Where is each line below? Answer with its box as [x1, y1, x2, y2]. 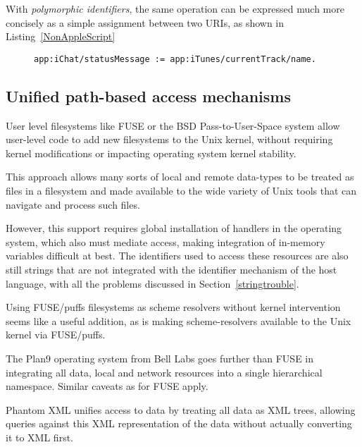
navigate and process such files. [6, 197, 140, 212]
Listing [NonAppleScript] [6, 29, 116, 44]
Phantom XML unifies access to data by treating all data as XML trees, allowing [6, 402, 356, 417]
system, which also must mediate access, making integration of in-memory [6, 234, 325, 249]
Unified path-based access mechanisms [6, 85, 291, 106]
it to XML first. [6, 429, 73, 444]
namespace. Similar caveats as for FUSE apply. [6, 379, 208, 393]
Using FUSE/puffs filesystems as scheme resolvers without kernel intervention [6, 300, 341, 314]
